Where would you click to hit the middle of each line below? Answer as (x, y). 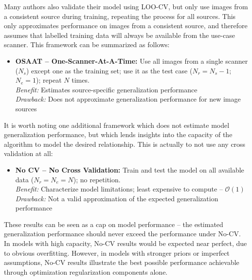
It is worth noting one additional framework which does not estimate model (117, 125)
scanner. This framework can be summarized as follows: (87, 44)
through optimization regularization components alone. (86, 271)
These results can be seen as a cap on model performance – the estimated (114, 224)
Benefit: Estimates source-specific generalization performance (106, 89)
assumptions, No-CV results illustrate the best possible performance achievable (122, 262)
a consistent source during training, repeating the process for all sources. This (120, 16)
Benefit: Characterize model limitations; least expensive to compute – (119, 189)
